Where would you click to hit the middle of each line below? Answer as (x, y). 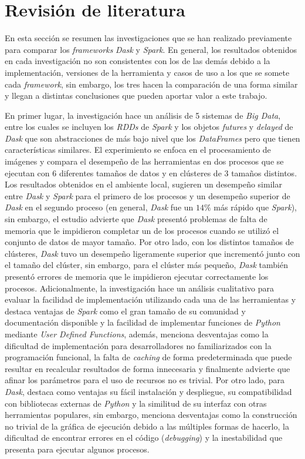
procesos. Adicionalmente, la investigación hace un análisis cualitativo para (139, 288)
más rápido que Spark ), (255, 207)
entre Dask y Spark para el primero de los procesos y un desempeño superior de (148, 195)
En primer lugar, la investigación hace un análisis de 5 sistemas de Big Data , (143, 115)
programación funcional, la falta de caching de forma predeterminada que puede (148, 357)
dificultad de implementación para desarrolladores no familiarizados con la (138, 345)
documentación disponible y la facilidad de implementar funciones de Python (143, 322)
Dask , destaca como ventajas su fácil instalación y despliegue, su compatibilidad (148, 391)
